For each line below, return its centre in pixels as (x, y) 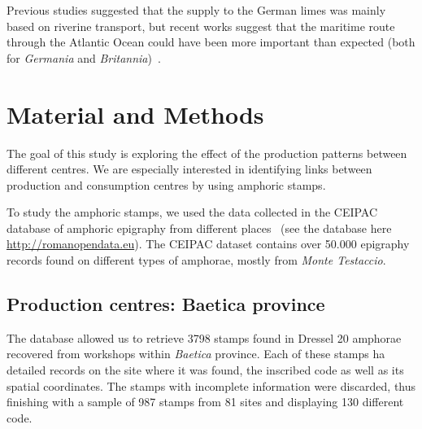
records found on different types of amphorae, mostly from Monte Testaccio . (196, 260)
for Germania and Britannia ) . (84, 57)
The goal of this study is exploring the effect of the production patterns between (207, 153)
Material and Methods (135, 114)
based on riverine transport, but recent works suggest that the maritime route (201, 26)
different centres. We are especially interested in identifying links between (189, 169)
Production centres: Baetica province (166, 304)
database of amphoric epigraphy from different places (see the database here (199, 228)
